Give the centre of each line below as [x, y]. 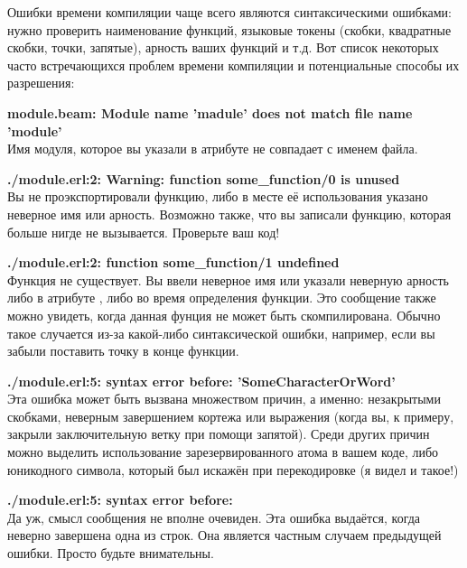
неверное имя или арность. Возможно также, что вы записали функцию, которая [229, 214]
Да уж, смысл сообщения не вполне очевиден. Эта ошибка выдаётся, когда [214, 517]
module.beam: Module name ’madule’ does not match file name [210, 112]
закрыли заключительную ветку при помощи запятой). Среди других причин [219, 434]
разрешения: [41, 83]
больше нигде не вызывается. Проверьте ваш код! [144, 232]
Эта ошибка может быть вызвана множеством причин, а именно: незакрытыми [224, 399]
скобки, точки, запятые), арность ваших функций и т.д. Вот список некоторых [223, 47]
